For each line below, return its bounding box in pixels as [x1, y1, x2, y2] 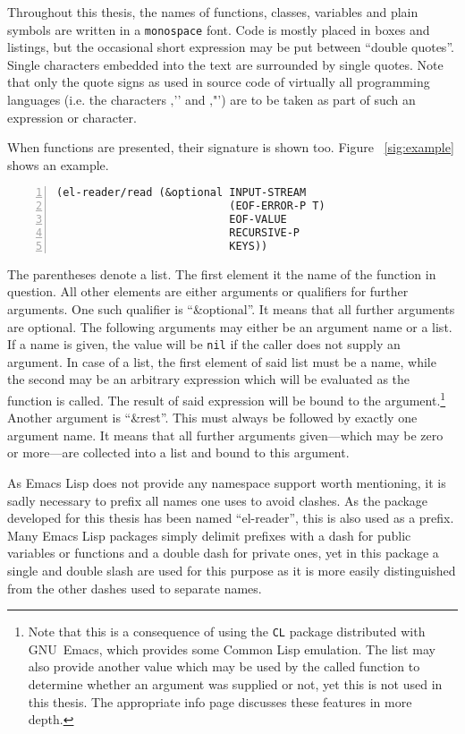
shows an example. [7, 155, 109, 174]
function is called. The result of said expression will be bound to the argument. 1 [7, 388, 446, 409]
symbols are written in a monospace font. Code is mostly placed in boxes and [7, 20, 430, 38]
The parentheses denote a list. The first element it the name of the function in [7, 264, 436, 283]
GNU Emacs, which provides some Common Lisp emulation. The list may [28, 639, 435, 658]
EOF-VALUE [229, 213, 287, 226]
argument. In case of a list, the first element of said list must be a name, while [7, 352, 436, 371]
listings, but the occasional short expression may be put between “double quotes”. [7, 38, 454, 56]
